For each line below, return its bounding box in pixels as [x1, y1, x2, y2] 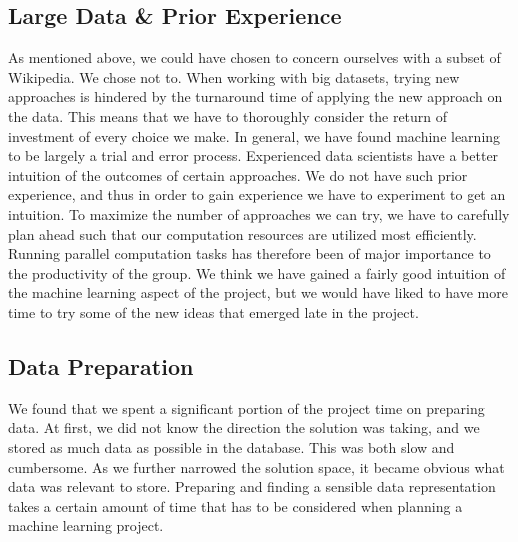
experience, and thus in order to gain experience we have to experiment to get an [8, 184, 506, 205]
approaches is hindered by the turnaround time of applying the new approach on [8, 86, 503, 107]
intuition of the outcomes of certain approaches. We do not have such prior [8, 164, 468, 185]
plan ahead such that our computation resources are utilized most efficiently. [8, 223, 477, 244]
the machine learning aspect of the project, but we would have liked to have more [8, 282, 508, 303]
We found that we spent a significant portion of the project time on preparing [8, 397, 485, 418]
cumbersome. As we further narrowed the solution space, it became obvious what [8, 456, 505, 477]
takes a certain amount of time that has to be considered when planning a [8, 495, 463, 516]
